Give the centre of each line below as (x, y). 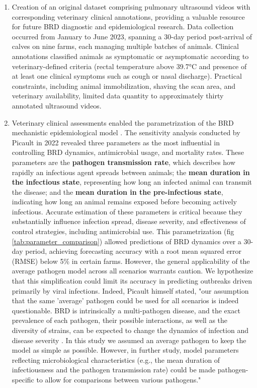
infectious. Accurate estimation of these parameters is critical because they (127, 211)
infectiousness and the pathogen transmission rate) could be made (114, 370)
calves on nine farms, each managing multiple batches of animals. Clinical (125, 46)
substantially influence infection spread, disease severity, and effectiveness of (129, 221)
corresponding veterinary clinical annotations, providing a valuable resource (128, 16)
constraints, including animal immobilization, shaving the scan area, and (123, 86)
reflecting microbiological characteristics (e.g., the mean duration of (116, 359)
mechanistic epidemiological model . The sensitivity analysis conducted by (126, 132)
